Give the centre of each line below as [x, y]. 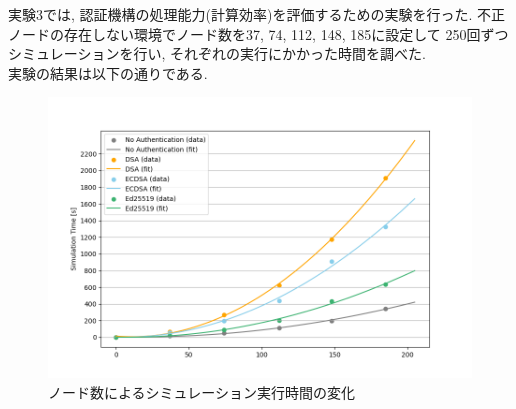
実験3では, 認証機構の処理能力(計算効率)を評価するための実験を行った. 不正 [256, 14]
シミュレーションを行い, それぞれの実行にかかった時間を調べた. [217, 53]
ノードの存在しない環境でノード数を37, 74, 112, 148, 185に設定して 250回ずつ [258, 33]
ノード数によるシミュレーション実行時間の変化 [202, 391]
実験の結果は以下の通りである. [108, 72]
